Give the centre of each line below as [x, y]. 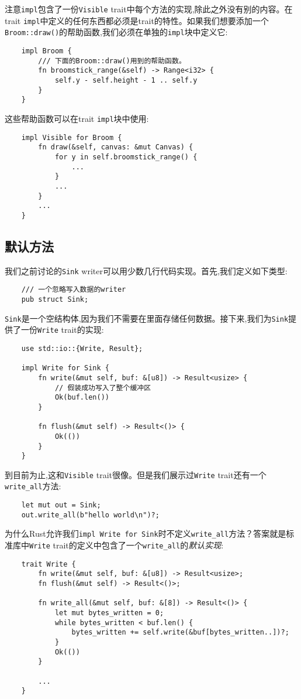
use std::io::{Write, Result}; [82, 348]
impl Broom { [46, 51]
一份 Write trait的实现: [62, 330]
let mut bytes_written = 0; [109, 613]
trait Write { [49, 564]
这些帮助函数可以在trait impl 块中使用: [77, 118]
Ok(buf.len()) [82, 398]
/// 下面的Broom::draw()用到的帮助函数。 [112, 61]
